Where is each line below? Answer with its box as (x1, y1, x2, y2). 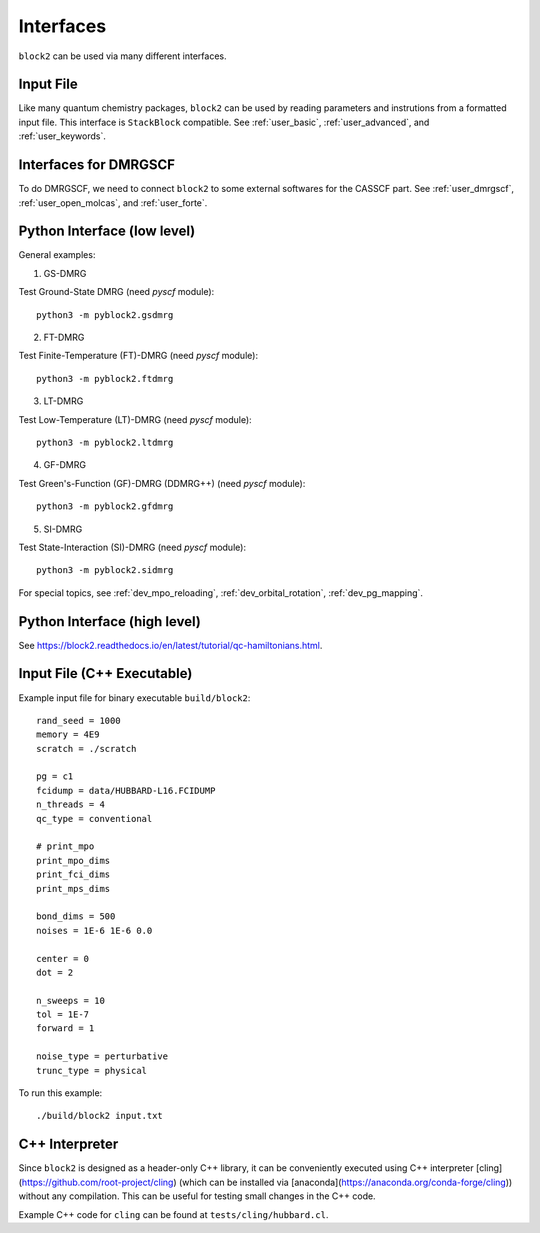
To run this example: (18, 1087, 103, 1099)
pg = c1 (36, 771, 74, 782)
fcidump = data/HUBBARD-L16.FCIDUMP (36, 785, 216, 796)
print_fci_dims (36, 869, 111, 880)
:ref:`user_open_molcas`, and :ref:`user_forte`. (18, 196, 208, 209)
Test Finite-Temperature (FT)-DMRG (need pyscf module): (18, 350, 259, 362)
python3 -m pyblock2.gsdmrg (36, 309, 174, 320)
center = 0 (36, 953, 90, 964)
